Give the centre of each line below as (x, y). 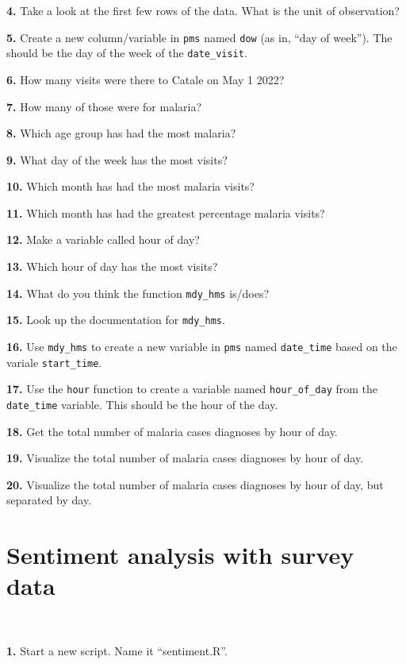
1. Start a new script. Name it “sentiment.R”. (117, 650)
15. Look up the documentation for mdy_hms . (116, 320)
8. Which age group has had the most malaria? (121, 133)
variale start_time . (54, 362)
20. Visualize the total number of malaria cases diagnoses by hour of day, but (195, 484)
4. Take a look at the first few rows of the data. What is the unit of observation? (203, 10)
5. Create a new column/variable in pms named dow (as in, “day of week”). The (199, 37)
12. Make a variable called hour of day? (103, 239)
